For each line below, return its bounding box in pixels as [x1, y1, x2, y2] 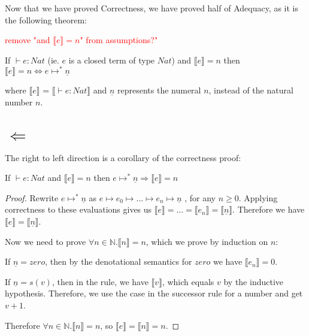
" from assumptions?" [80, 34, 158, 46]
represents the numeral [117, 84, 201, 96]
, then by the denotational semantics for [45, 255, 192, 268]
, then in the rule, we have [51, 275, 149, 287]
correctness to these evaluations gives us [5, 203, 152, 216]
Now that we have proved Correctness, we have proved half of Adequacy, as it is [5, 2, 299, 14]
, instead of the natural [208, 84, 293, 96]
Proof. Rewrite [5, 191, 59, 204]
